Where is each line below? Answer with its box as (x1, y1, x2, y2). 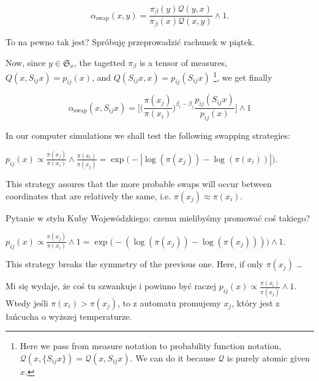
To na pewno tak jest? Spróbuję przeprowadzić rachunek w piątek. (6, 35, 255, 48)
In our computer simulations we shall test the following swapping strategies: (6, 129, 290, 142)
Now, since (6, 56, 46, 68)
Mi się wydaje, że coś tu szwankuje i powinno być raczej (6, 279, 217, 292)
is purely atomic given (227, 351, 310, 364)
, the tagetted (74, 56, 126, 68)
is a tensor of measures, (139, 56, 227, 68)
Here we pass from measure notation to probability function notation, (20, 339, 282, 352)
